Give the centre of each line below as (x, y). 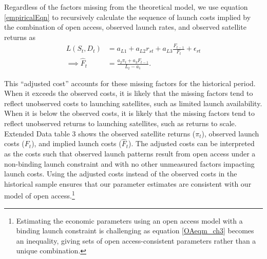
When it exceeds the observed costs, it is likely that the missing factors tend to (129, 93)
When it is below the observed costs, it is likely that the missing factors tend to (129, 113)
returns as (20, 37)
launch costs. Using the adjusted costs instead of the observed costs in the (121, 174)
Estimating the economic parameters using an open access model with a (129, 220)
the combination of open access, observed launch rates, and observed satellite (125, 27)
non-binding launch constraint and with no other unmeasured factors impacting (129, 163)
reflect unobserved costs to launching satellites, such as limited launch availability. (133, 103)
